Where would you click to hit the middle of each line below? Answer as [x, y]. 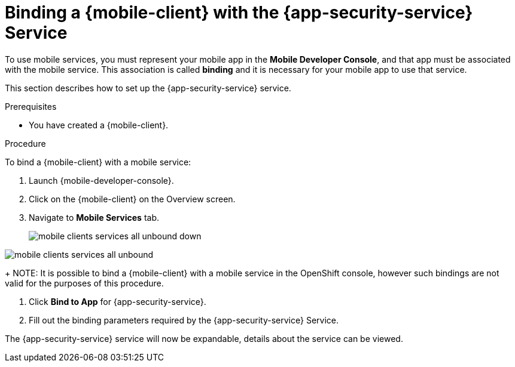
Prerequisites [31, 106]
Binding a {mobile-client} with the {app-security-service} [239, 13]
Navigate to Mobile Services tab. [94, 217]
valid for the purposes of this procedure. [84, 283]
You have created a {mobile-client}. [99, 125]
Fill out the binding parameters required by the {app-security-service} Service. [184, 320]
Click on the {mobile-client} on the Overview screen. [132, 199]
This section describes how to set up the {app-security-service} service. [148, 88]
